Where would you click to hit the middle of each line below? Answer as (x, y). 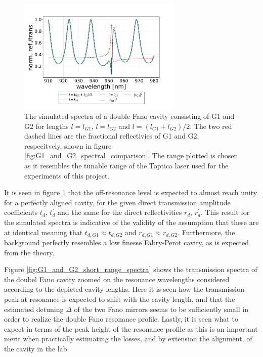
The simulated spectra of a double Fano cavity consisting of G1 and (129, 116)
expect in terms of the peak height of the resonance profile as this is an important (131, 328)
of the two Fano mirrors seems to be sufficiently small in (161, 309)
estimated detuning (34, 309)
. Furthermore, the (206, 232)
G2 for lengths (47, 126)
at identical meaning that (43, 232)
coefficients (21, 212)
